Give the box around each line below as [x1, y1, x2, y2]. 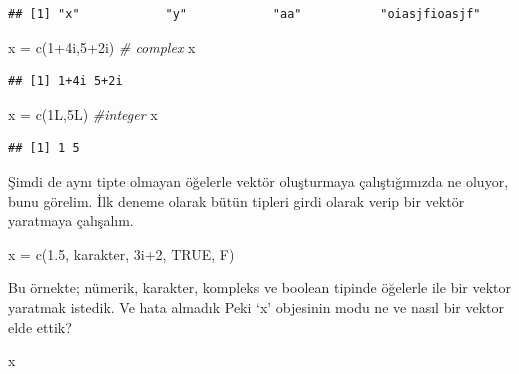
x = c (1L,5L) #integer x [8, 103, 158, 124]
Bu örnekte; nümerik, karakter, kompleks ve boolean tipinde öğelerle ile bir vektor [8, 277, 512, 298]
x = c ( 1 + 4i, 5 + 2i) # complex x [8, 36, 196, 57]
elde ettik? [8, 316, 72, 337]
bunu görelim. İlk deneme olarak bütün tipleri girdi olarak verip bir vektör [8, 190, 465, 211]
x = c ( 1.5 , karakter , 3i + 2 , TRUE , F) [8, 243, 235, 264]
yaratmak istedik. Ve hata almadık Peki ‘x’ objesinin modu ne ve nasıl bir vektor [8, 296, 505, 317]
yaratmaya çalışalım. [8, 210, 134, 231]
